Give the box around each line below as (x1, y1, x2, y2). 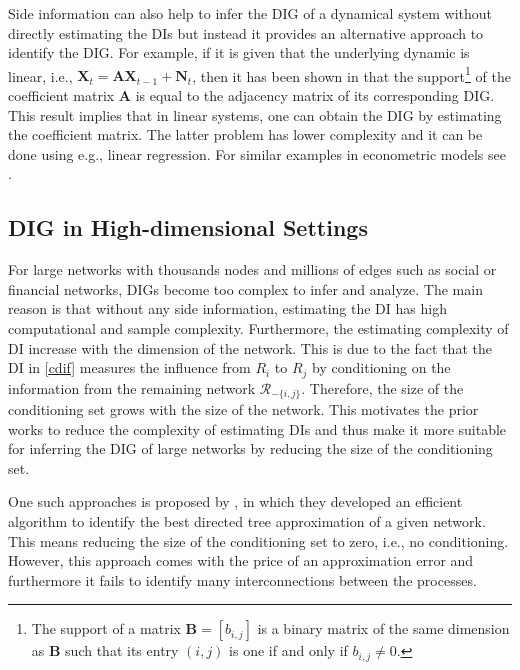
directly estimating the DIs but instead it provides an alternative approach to (8, 22, 484, 43)
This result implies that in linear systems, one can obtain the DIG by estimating (8, 104, 502, 125)
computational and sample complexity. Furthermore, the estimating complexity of (8, 317, 509, 338)
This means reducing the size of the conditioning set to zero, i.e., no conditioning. (8, 530, 509, 551)
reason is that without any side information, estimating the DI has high (8, 298, 447, 319)
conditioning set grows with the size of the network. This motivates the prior (8, 399, 479, 420)
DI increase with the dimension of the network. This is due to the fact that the (8, 337, 492, 358)
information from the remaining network (8, 377, 256, 398)
